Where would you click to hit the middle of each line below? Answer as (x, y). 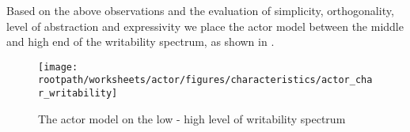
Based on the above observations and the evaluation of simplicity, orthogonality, (200, 10)
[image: (58, 67)
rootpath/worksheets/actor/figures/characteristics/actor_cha (205, 80)
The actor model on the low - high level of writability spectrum (192, 118)
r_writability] (78, 94)
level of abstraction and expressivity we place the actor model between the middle (205, 26)
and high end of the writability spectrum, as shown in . (140, 41)
